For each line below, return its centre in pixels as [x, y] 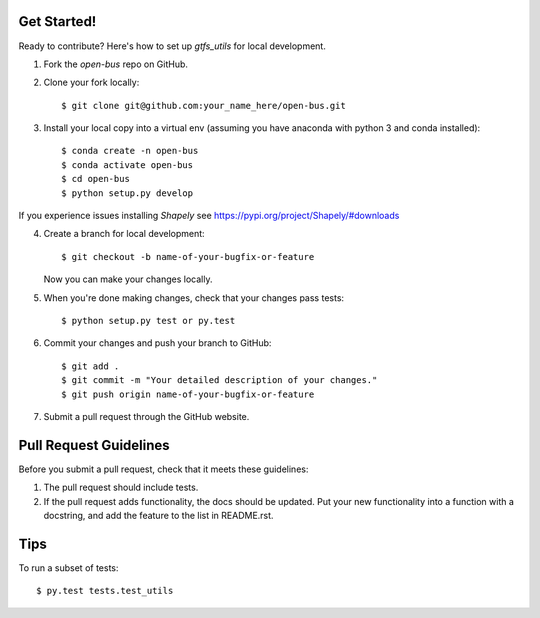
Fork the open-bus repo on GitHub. [116, 64]
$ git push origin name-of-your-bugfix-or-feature [188, 394]
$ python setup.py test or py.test [148, 320]
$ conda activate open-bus [127, 164]
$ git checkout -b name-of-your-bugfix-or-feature [188, 256]
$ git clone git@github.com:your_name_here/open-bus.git [204, 105]
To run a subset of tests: [68, 567]
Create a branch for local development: [124, 234]
